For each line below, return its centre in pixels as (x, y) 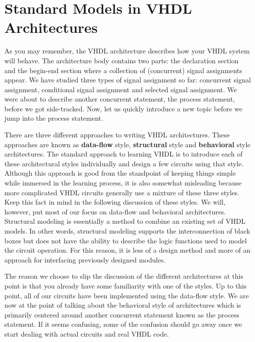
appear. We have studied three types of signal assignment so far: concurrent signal (128, 80)
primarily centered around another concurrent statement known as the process (122, 314)
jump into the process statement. (54, 118)
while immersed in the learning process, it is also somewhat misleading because (123, 183)
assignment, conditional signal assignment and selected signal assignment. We (121, 89)
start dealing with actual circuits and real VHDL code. (87, 333)
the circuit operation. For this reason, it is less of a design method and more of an (127, 250)
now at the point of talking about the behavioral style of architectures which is (123, 305)
